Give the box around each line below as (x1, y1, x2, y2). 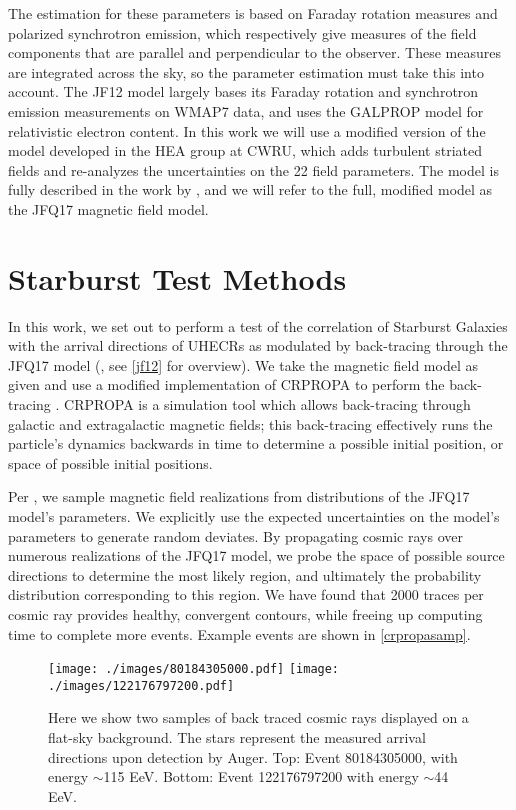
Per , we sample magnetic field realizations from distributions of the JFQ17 (8, 486, 470, 507)
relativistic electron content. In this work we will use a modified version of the (8, 120, 486, 141)
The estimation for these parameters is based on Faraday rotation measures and (8, 3, 498, 23)
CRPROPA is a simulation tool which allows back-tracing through (64, 394, 471, 415)
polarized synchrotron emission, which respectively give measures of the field (8, 22, 477, 43)
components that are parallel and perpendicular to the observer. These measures (8, 42, 501, 63)
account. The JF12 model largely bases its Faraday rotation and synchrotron (8, 81, 479, 102)
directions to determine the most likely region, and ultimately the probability (8, 564, 482, 585)
